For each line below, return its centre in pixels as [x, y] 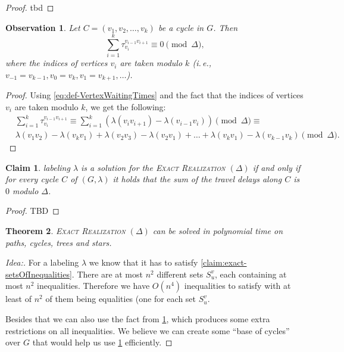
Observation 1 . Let [43, 27]
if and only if [276, 167]
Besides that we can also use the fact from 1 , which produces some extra [138, 319]
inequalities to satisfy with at [237, 286]
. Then [226, 27]
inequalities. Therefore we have [93, 286]
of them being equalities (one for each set [121, 299]
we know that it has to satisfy [143, 262]
